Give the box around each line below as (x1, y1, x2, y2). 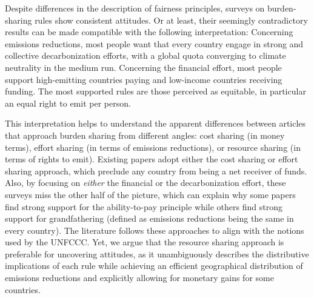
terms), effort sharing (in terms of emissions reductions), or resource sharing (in (5, 141, 301, 153)
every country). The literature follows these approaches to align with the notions (5, 223, 304, 236)
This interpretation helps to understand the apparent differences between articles (5, 117, 306, 130)
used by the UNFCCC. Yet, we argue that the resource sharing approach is (5, 236, 284, 248)
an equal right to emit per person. (5, 96, 131, 109)
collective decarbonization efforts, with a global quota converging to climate (5, 49, 286, 62)
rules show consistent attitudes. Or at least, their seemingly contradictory (35, 13, 308, 26)
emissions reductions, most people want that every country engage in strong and (5, 37, 304, 50)
